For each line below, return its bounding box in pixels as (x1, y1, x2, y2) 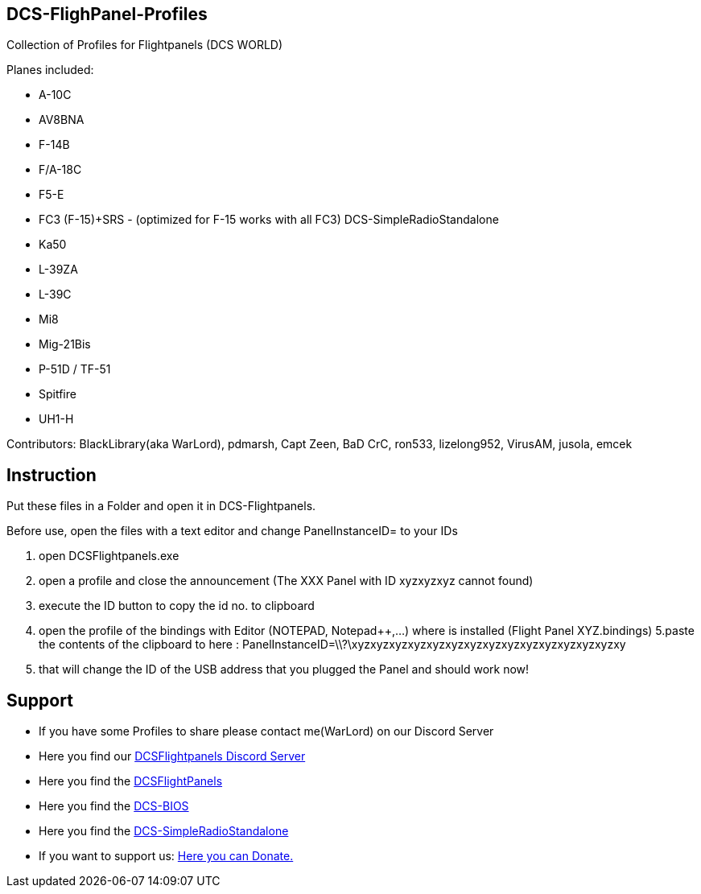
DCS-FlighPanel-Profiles (6, 4, 208, 24)
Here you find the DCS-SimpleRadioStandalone (39, 824, 289, 838)
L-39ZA (39, 262, 78, 277)
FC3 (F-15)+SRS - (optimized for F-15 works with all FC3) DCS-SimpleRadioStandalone (39, 212, 499, 227)
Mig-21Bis (39, 337, 91, 352)
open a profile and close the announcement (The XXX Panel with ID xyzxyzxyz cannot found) (39, 574, 534, 588)
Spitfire (39, 387, 76, 402)
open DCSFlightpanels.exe (39, 549, 179, 563)
